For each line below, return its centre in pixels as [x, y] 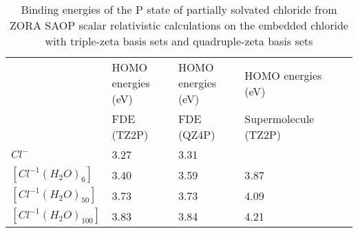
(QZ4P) [197, 134]
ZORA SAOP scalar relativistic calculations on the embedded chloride [179, 25]
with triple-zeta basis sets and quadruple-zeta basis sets [179, 41]
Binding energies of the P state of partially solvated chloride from [179, 9]
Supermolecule [280, 119]
